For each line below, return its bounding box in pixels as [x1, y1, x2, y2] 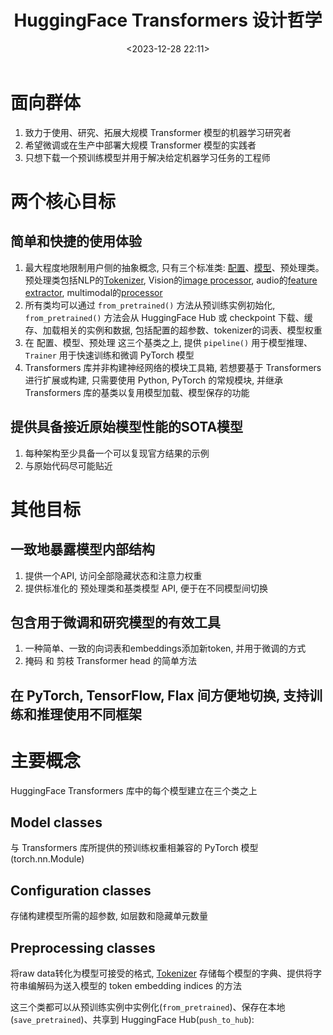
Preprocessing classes [10, 939, 156, 956]
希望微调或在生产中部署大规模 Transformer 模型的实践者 [24, 139, 257, 151]
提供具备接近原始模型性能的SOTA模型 [10, 419, 244, 436]
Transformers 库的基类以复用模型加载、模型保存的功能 [24, 386, 250, 398]
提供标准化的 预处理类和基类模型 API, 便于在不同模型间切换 [24, 582, 269, 594]
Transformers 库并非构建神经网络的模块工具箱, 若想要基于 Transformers [24, 361, 322, 373]
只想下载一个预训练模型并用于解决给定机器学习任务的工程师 [24, 151, 271, 163]
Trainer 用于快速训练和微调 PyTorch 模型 [24, 349, 195, 361]
